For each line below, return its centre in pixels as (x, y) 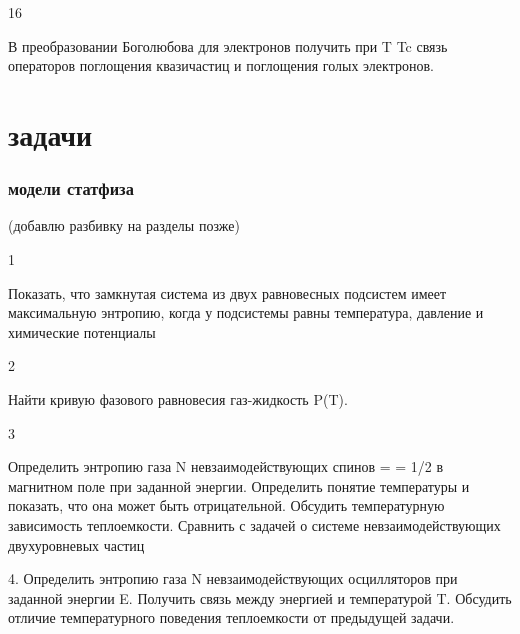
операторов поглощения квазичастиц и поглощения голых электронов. (221, 65)
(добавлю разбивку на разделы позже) (124, 225)
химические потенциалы (82, 331)
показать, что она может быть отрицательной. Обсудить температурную (226, 505)
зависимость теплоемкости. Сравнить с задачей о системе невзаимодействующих (254, 524)
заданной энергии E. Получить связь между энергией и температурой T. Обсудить (260, 597)
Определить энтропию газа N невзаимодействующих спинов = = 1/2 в (226, 466)
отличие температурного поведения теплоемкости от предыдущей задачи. (231, 617)
